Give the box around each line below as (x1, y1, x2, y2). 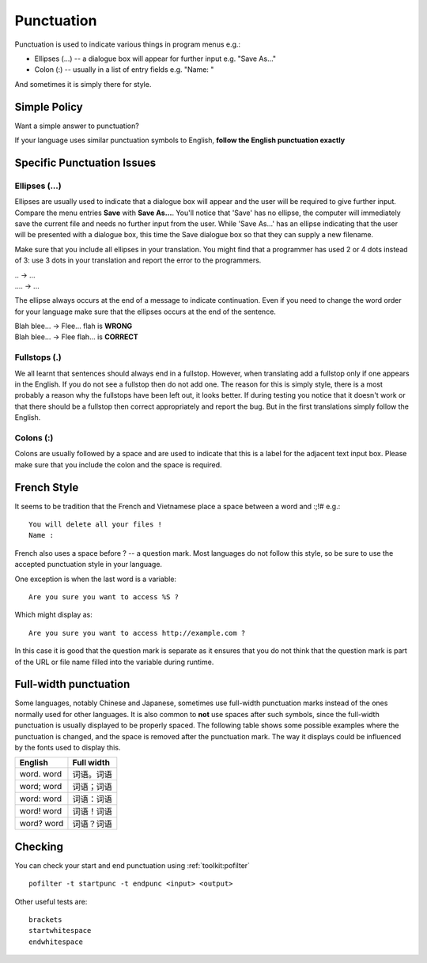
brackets (28, 916, 62, 924)
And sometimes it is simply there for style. (14, 79, 152, 89)
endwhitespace (28, 937, 83, 946)
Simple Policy (14, 100, 83, 114)
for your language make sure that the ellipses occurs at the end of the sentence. (14, 307, 277, 316)
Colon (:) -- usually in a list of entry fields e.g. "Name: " (34, 65, 214, 74)
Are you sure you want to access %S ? (28, 592, 179, 601)
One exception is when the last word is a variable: (14, 574, 177, 583)
